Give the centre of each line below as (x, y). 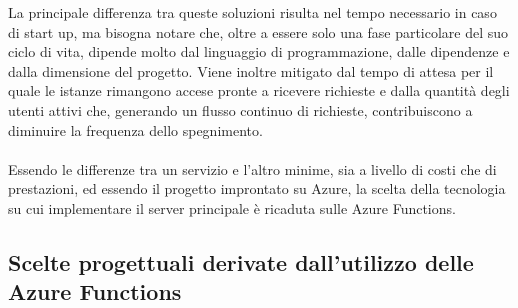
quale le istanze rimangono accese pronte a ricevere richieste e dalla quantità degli (259, 90)
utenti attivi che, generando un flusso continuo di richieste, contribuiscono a (240, 109)
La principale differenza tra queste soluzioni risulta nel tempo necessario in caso (252, 12)
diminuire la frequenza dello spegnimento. (135, 129)
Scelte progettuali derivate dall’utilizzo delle (241, 261)
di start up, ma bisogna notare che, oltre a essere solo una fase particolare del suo (258, 31)
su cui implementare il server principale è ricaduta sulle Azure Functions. (232, 207)
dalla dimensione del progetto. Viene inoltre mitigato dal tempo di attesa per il (251, 70)
